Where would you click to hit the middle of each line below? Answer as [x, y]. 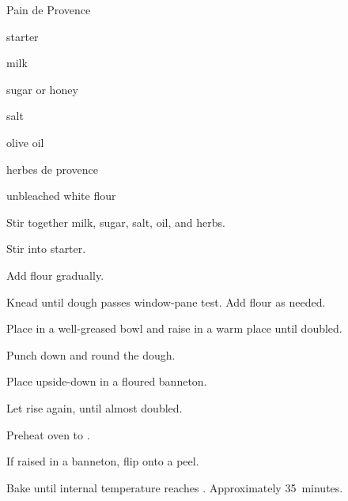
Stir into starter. [46, 249]
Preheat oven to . [48, 434]
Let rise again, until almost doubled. [95, 407]
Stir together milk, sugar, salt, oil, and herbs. [116, 222]
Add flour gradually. [55, 275]
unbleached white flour [61, 196]
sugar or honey [42, 89]
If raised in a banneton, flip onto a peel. [103, 461]
